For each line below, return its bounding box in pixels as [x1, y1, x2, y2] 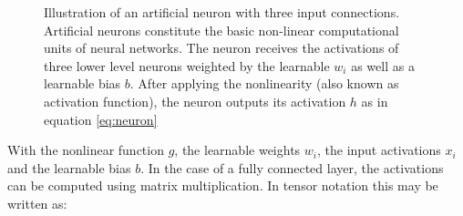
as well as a [351, 56, 415, 75]
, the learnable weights [174, 140, 301, 159]
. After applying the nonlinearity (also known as [129, 74, 399, 93]
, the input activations [316, 140, 441, 159]
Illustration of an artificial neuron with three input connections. [44, 3, 400, 21]
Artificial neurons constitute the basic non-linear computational [44, 20, 399, 39]
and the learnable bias [7, 158, 131, 177]
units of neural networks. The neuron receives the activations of [44, 38, 399, 57]
